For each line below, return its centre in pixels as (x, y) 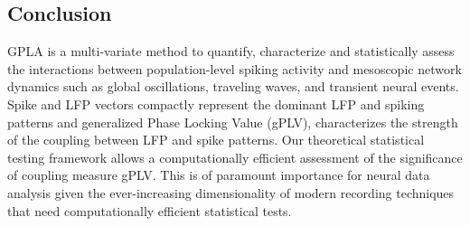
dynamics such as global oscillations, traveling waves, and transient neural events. (233, 86)
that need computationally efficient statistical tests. (150, 210)
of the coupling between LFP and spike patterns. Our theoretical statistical (216, 140)
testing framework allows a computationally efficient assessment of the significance (235, 157)
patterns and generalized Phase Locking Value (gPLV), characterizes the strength (233, 122)
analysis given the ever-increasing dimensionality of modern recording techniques (231, 192)
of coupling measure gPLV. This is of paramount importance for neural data (219, 175)
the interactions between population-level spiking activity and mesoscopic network (235, 68)
